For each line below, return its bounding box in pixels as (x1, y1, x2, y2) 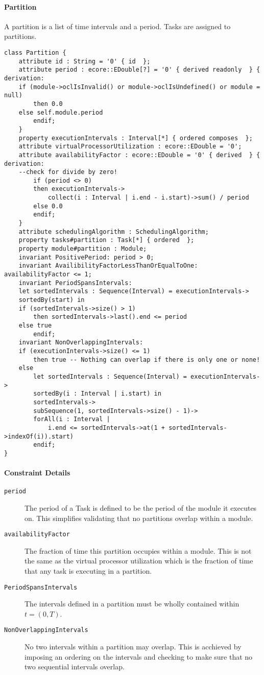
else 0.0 (33, 202, 63, 210)
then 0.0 (33, 100, 63, 107)
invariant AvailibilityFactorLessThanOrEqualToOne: (18, 262, 198, 270)
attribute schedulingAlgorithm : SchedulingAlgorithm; (18, 228, 209, 235)
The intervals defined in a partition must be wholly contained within (25, 598, 239, 609)
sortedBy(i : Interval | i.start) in (33, 390, 161, 398)
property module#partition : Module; (18, 245, 147, 253)
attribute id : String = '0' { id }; (18, 57, 151, 65)
